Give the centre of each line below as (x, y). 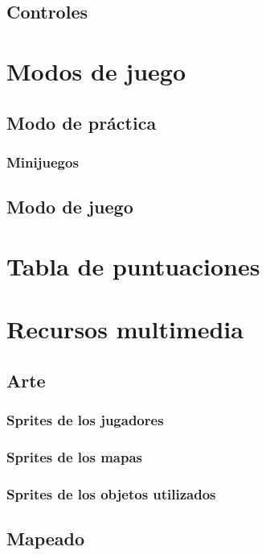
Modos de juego (96, 70)
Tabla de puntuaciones (133, 265)
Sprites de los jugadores (85, 420)
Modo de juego (70, 207)
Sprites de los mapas (75, 456)
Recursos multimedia (125, 329)
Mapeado (46, 538)
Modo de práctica (82, 122)
